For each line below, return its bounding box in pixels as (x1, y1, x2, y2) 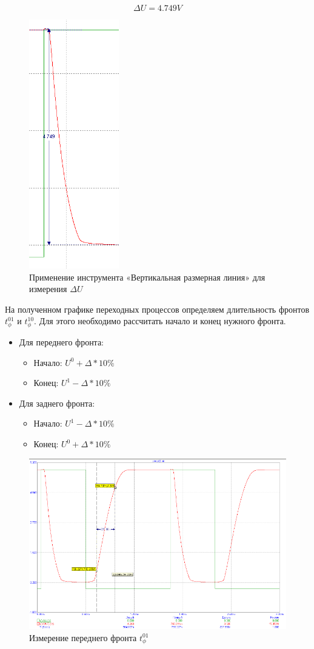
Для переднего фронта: (19, 336, 104, 348)
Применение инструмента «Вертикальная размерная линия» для (29, 270, 266, 283)
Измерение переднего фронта (29, 631, 137, 644)
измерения (29, 282, 67, 295)
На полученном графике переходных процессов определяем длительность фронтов (5, 302, 310, 315)
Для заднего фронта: (19, 396, 95, 409)
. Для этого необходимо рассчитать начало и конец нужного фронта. (34, 315, 286, 327)
